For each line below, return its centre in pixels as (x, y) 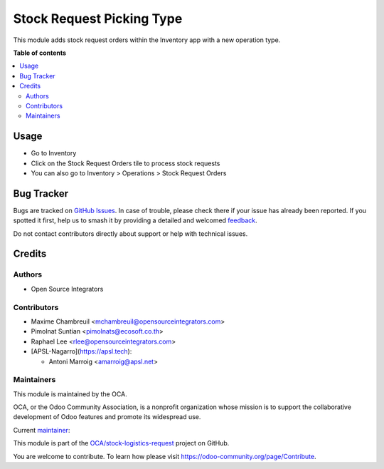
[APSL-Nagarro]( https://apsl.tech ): (81, 351)
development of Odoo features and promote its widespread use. (107, 417)
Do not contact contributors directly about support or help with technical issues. (130, 233)
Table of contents (40, 53)
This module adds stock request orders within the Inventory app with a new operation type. (147, 40)
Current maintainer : (42, 430)
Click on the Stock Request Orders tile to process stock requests (126, 163)
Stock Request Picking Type (98, 19)
